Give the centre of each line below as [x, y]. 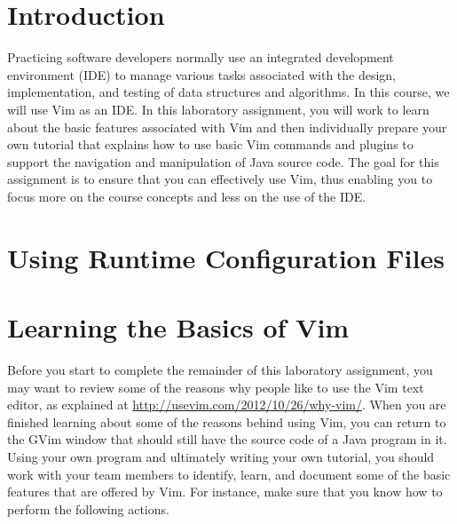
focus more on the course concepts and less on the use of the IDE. [187, 196]
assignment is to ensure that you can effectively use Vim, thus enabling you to [220, 179]
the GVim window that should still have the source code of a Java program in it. [227, 439]
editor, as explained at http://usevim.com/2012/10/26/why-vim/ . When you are [227, 405]
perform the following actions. [88, 508]
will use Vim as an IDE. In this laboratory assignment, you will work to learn [218, 109]
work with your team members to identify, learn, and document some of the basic [229, 474]
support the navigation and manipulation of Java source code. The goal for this [223, 161]
